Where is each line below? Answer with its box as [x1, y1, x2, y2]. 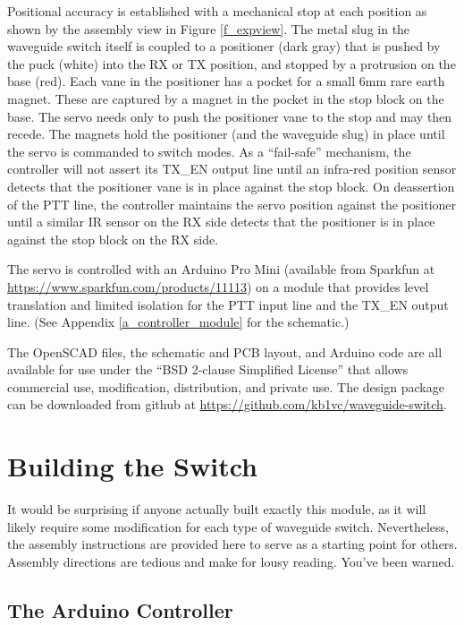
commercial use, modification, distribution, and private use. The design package [7, 377, 444, 396]
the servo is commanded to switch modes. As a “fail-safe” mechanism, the [7, 141, 411, 160]
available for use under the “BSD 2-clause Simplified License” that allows [7, 360, 409, 379]
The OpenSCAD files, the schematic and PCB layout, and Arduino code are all [7, 342, 443, 361]
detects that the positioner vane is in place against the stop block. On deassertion [7, 176, 455, 195]
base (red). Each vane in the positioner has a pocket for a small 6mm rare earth [7, 72, 445, 90]
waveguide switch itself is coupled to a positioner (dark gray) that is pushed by [7, 37, 441, 56]
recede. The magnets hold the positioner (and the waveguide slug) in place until [7, 124, 445, 143]
